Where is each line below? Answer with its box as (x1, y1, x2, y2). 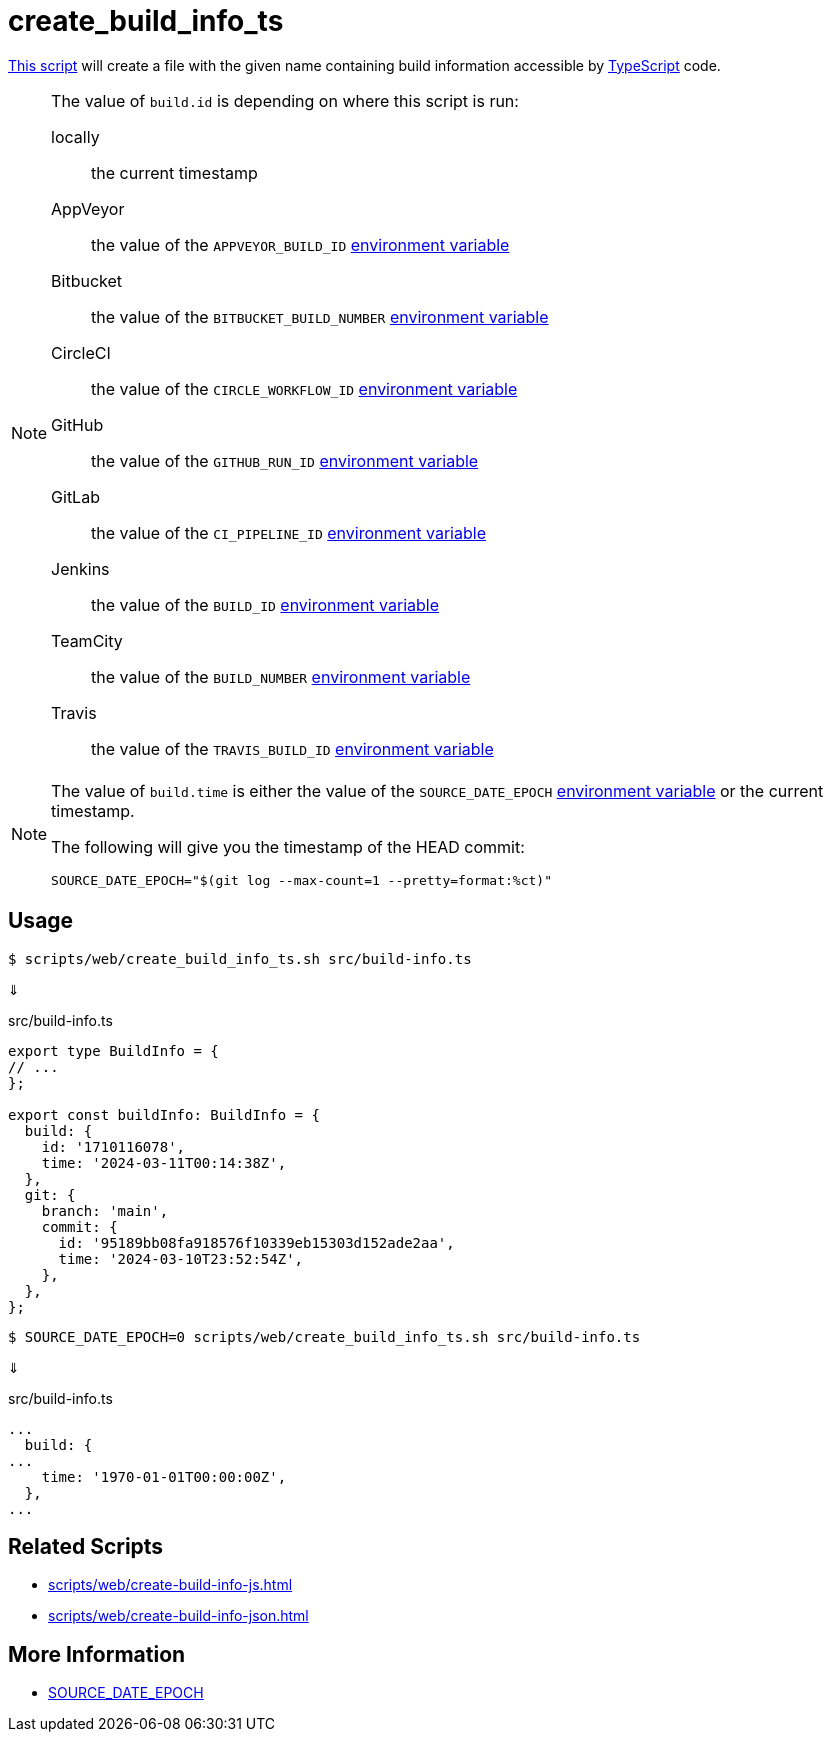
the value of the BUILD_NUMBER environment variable (91, 666, 471, 687)
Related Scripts (8, 1534, 164, 1560)
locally (51, 126, 100, 147)
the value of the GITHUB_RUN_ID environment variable (91, 450, 479, 471)
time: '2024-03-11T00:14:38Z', (41, 1154, 287, 1171)
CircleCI (51, 342, 111, 363)
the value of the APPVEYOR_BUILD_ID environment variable (91, 234, 510, 255)
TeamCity (51, 630, 123, 651)
